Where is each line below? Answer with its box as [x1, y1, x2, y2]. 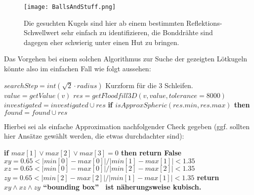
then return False [121, 147, 181, 157]
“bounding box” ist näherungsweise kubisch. [43, 182, 202, 192]
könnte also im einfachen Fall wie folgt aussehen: [4, 63, 151, 74]
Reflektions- [186, 17, 222, 28]
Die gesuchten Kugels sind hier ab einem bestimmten [24, 17, 184, 28]
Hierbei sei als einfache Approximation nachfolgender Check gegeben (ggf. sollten [4, 121, 250, 131]
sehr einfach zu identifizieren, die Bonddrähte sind [61, 27, 213, 38]
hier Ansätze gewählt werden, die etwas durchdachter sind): [4, 131, 184, 141]
